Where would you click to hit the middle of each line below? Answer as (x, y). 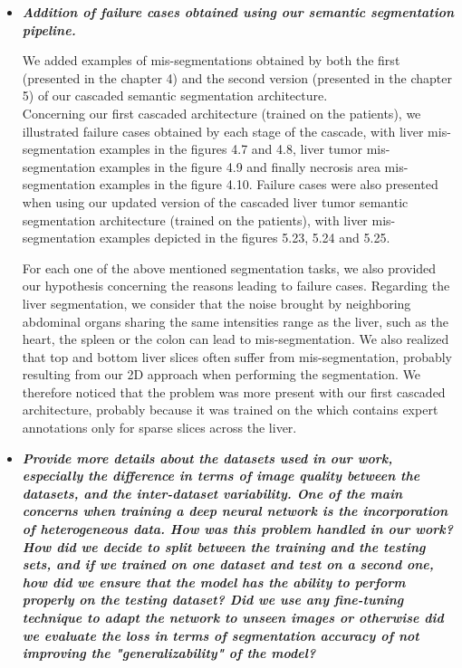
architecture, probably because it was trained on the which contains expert (230, 410)
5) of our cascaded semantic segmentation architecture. (175, 95)
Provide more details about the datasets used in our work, (207, 458)
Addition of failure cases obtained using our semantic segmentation (238, 12)
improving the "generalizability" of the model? (169, 653)
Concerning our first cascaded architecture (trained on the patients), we (221, 113)
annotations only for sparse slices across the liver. (159, 428)
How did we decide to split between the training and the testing (224, 546)
